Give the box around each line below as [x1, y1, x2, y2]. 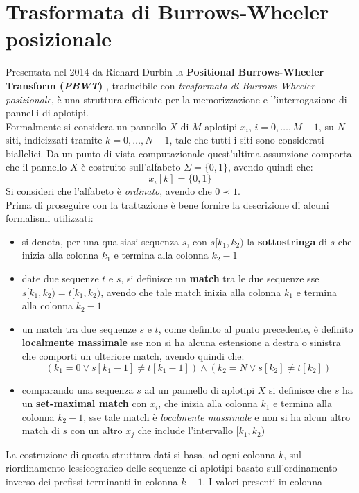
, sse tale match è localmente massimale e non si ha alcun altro [83, 409, 350, 424]
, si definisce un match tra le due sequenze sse [121, 271, 319, 286]
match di [21, 423, 60, 438]
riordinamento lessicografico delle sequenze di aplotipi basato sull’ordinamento [6, 460, 338, 475]
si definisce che [269, 382, 332, 397]
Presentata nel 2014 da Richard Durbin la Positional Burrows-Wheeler [6, 64, 324, 79]
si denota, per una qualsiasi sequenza [21, 234, 179, 248]
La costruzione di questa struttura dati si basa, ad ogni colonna [6, 447, 276, 461]
